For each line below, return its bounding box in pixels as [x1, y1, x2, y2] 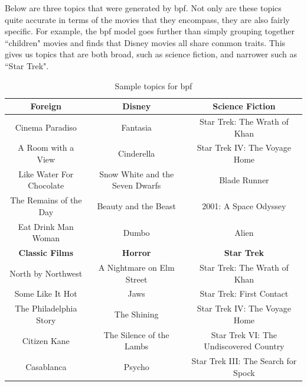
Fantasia [121, 121, 152, 133]
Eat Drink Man [18, 220, 74, 232]
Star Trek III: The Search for [191, 355, 297, 367]
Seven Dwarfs [112, 179, 161, 192]
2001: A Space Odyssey [202, 200, 286, 212]
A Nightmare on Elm [98, 261, 175, 274]
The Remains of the [10, 194, 82, 206]
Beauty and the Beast [97, 200, 176, 212]
